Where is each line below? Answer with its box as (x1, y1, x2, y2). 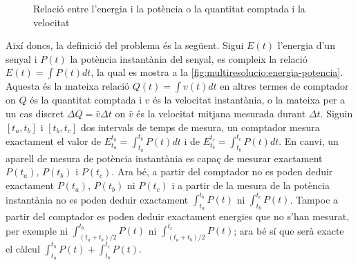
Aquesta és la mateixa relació (6, 79, 130, 93)
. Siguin (320, 106, 353, 120)
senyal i (6, 51, 37, 66)
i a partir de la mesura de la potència (171, 178, 330, 193)
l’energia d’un (277, 38, 335, 52)
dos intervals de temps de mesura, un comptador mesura (80, 119, 320, 134)
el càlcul (6, 241, 40, 255)
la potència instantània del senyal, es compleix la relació (70, 51, 308, 66)
